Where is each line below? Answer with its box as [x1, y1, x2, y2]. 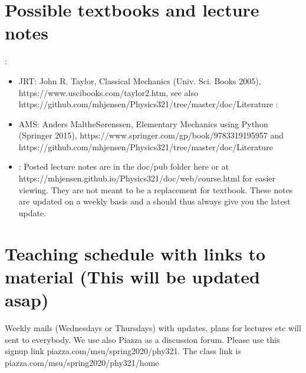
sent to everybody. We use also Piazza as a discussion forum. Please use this [5, 333, 280, 345]
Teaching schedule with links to [5, 241, 266, 265]
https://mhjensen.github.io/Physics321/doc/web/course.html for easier [18, 172, 275, 184]
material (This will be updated [5, 264, 260, 288]
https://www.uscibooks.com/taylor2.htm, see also [18, 86, 198, 98]
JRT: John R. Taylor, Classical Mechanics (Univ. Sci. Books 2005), [18, 74, 261, 87]
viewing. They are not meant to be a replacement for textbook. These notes [18, 183, 293, 196]
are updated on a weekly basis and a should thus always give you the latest [18, 195, 291, 207]
